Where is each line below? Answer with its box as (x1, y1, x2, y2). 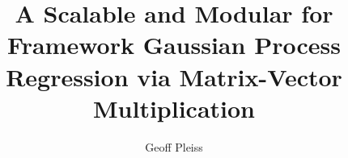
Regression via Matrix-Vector (6, 60, 342, 93)
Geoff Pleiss (145, 138, 203, 155)
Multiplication (92, 91, 255, 124)
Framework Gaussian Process (7, 28, 341, 61)
